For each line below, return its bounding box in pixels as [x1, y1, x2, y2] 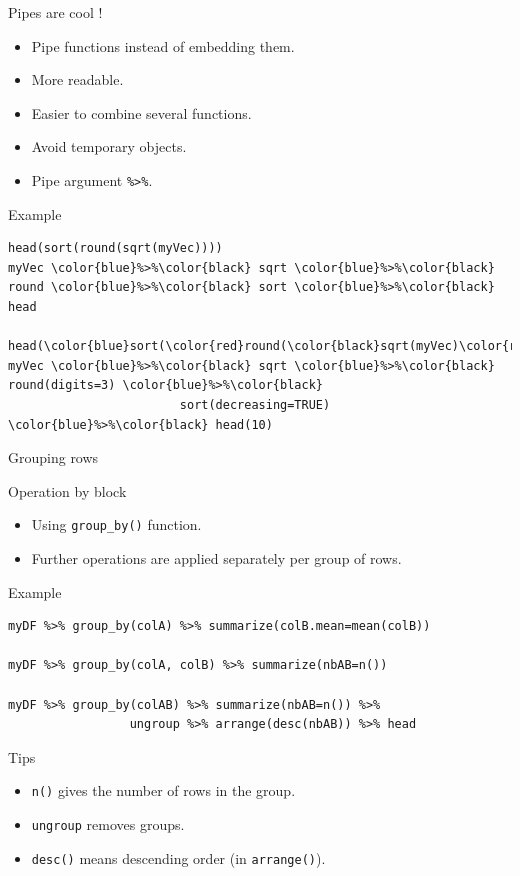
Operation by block [8, 480, 127, 501]
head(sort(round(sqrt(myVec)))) [8, 241, 223, 256]
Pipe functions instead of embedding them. [31, 35, 295, 56]
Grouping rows [8, 447, 99, 468]
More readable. [31, 69, 124, 90]
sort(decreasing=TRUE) [179, 397, 331, 412]
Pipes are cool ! [8, 2, 103, 22]
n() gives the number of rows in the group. [31, 780, 296, 801]
